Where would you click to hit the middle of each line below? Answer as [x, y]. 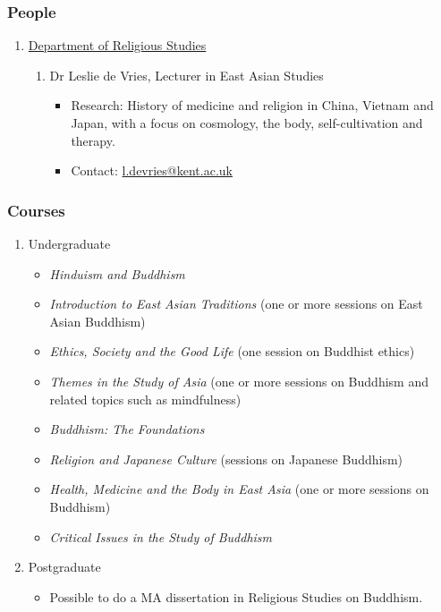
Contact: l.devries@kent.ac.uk [152, 170]
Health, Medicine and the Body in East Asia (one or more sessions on [239, 489]
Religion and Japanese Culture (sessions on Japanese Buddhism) [226, 459]
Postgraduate [64, 567]
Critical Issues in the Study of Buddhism [161, 536]
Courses [36, 210]
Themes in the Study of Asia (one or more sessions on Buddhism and [239, 381]
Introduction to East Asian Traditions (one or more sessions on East [236, 304]
